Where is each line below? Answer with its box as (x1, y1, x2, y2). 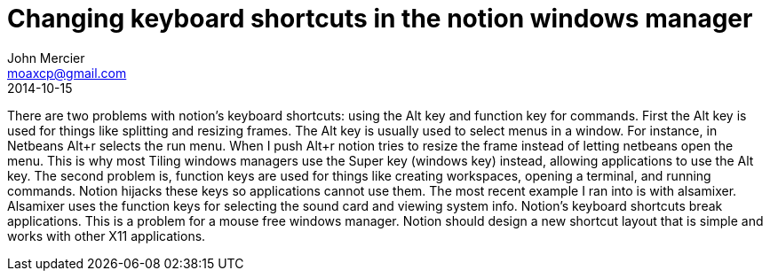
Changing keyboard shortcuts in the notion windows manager (7, 4, 753, 34)
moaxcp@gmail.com (7, 65, 127, 81)
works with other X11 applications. (7, 228, 206, 243)
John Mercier (7, 50, 85, 66)
